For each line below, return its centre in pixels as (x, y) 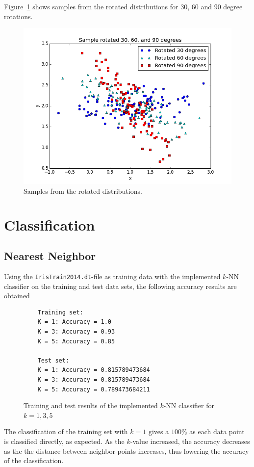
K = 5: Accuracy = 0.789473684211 (94, 389)
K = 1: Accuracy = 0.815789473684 (94, 370)
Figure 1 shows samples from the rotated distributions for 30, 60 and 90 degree (123, 6)
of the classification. (34, 460)
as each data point (217, 431)
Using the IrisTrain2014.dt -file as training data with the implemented (112, 276)
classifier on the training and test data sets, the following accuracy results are (120, 286)
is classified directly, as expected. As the (64, 441)
